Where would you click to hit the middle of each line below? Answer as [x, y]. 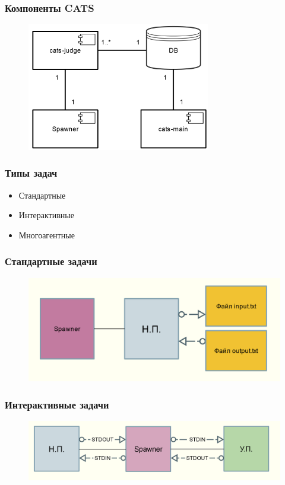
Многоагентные [47, 234]
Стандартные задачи [51, 261]
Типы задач [31, 173]
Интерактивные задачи [57, 404]
